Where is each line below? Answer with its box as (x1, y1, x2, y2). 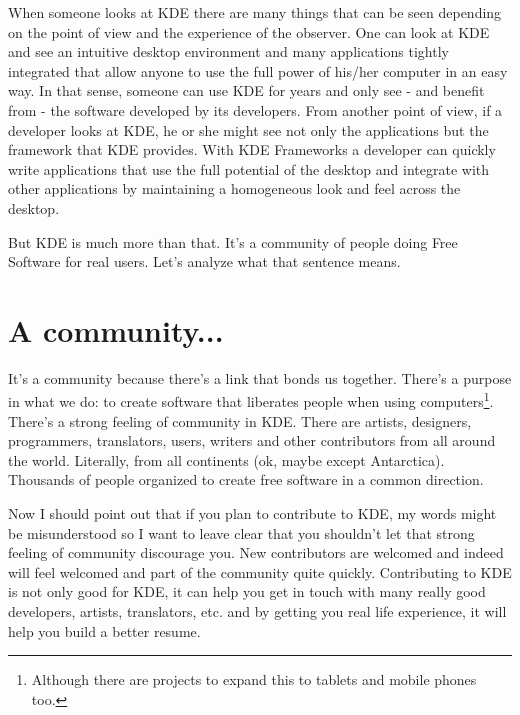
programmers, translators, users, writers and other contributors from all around (8, 430, 496, 451)
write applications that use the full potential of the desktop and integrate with (8, 158, 490, 179)
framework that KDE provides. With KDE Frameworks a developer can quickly (8, 139, 496, 160)
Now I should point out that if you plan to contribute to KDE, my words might (8, 503, 497, 524)
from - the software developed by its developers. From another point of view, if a (8, 99, 503, 120)
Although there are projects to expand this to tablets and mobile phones (31, 669, 477, 690)
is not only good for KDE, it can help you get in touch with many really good (8, 581, 486, 602)
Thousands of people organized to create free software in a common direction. (8, 469, 484, 490)
